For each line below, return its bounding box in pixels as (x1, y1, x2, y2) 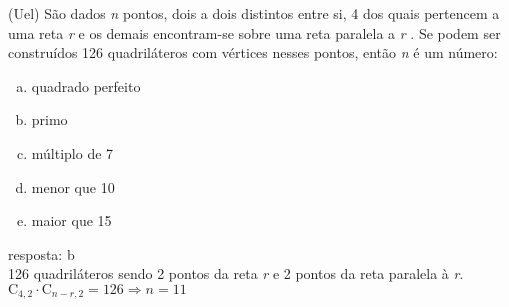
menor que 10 (31, 176, 115, 197)
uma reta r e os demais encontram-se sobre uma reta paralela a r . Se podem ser (8, 22, 501, 43)
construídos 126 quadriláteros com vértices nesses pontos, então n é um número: (8, 42, 498, 63)
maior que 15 (31, 210, 112, 231)
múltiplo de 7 (31, 142, 114, 163)
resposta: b (8, 243, 75, 264)
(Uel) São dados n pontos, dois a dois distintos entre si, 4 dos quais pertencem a (8, 3, 500, 23)
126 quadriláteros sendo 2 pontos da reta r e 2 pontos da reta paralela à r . (8, 263, 464, 284)
